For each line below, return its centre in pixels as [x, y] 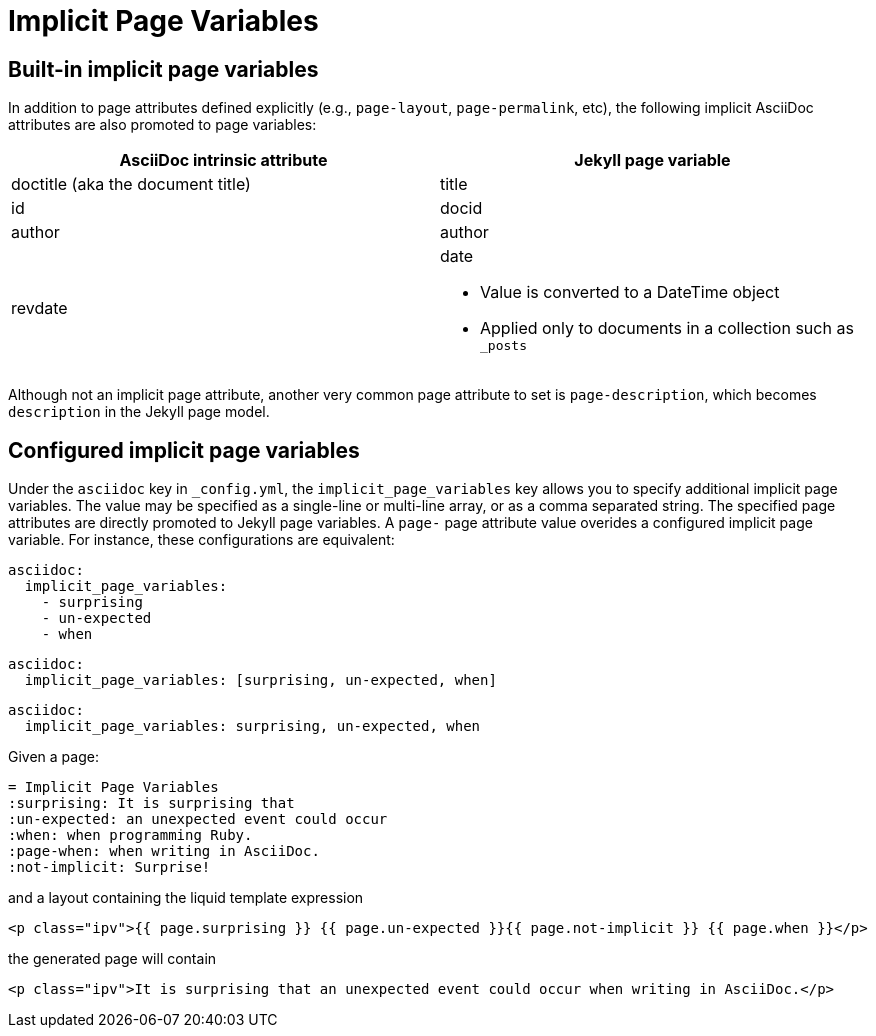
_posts [503, 346]
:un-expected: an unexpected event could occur [198, 819]
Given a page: [53, 757]
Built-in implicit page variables [163, 69]
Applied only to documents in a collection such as [667, 328]
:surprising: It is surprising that [151, 803]
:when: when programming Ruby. [130, 835]
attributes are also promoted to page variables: [162, 125]
